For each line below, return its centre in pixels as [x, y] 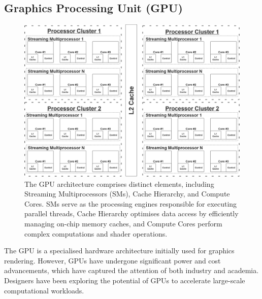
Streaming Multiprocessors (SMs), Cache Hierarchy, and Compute [127, 194]
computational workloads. [44, 290]
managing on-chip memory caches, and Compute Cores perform [123, 223]
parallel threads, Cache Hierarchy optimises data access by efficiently [132, 213]
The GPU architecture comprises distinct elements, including [119, 184]
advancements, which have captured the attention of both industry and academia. [132, 270]
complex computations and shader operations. [96, 233]
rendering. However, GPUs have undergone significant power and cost [112, 260]
